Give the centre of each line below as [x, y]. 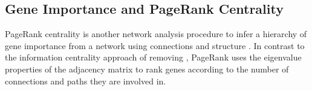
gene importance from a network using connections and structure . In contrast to [155, 45]
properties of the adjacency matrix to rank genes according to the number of [147, 69]
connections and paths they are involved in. [86, 81]
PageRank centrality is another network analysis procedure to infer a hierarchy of [156, 34]
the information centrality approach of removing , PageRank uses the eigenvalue [153, 57]
